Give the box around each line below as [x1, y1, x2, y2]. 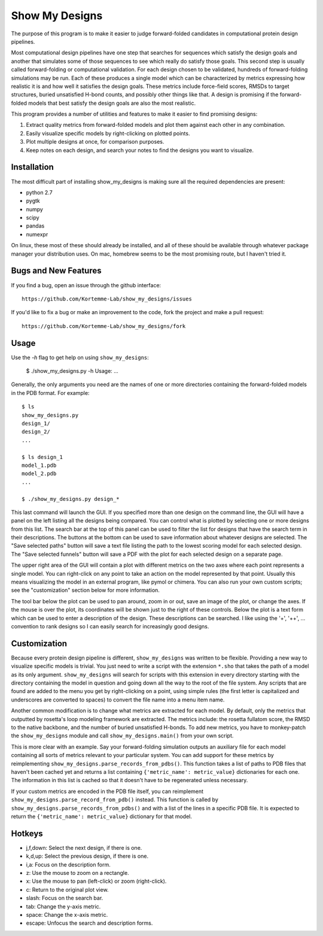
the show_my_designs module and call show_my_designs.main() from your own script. [11, 732, 234, 739]
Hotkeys [11, 828, 43, 838]
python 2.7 [26, 189, 53, 196]
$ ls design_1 [22, 454, 63, 460]
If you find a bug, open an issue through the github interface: [11, 281, 161, 288]
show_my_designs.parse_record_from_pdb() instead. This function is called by [11, 796, 218, 803]
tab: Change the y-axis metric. [26, 902, 101, 910]
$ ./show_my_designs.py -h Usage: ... [26, 367, 119, 375]
